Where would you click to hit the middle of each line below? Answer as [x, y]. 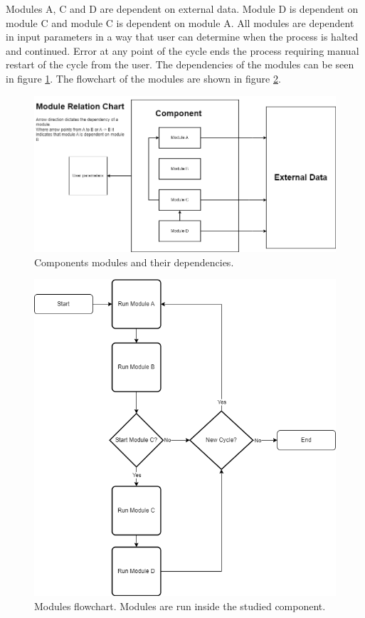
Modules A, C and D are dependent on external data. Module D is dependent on [182, 9]
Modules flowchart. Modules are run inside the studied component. [180, 606]
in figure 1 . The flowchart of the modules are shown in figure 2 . [143, 78]
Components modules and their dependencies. [134, 262]
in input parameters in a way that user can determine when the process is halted [182, 37]
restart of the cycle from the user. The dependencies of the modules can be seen [180, 64]
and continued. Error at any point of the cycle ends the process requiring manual [182, 50]
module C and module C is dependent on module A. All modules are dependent [180, 22]
